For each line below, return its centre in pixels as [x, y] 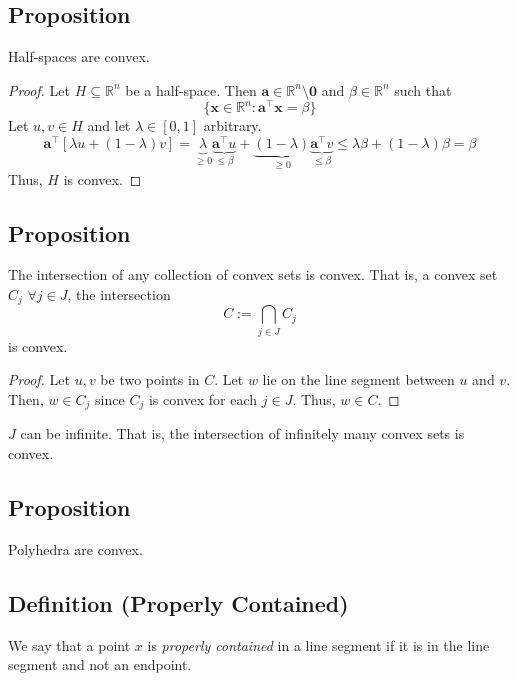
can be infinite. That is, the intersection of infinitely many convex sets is [242, 433]
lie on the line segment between [358, 379]
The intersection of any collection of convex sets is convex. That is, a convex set [253, 274]
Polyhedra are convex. [75, 548]
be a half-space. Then [191, 89]
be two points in [150, 379]
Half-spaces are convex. [79, 56]
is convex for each [203, 398]
